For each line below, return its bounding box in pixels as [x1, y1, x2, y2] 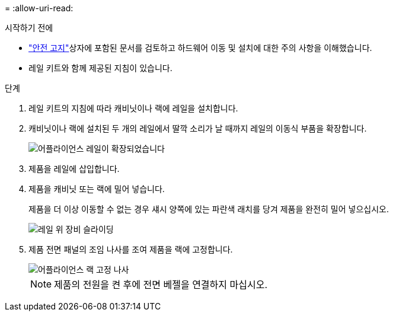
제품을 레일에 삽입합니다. [28, 164, 120, 174]
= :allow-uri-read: [5, 3, 74, 13]
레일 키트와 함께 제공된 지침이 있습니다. [28, 63, 172, 73]
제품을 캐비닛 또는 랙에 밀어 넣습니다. [28, 184, 165, 194]
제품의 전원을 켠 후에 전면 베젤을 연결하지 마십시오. [54, 279, 268, 291]
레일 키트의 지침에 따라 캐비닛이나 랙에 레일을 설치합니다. [28, 103, 238, 113]
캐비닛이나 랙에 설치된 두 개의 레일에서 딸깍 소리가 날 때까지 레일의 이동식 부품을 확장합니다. [28, 123, 367, 133]
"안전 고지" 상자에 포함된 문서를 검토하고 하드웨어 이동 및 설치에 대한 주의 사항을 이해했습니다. [28, 43, 372, 53]
